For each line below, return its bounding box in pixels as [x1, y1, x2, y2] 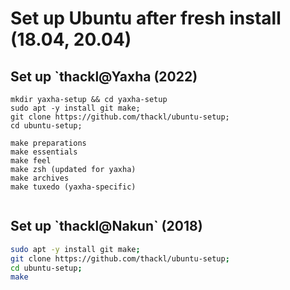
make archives [10, 173, 70, 183]
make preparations [10, 138, 87, 148]
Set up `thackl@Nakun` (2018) [10, 218, 203, 235]
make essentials [10, 147, 78, 157]
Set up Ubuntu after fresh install [10, 7, 282, 30]
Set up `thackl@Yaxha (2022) [10, 68, 198, 85]
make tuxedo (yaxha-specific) [10, 182, 137, 192]
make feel [10, 156, 52, 166]
